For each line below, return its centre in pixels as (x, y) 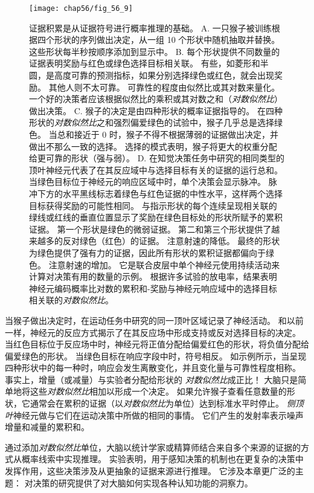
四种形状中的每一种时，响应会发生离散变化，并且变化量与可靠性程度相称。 (153, 368)
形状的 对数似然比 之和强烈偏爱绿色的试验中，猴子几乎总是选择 (152, 122)
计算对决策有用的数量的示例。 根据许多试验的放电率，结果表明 (153, 276)
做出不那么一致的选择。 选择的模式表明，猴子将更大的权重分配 (153, 146)
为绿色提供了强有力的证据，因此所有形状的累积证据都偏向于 (147, 252)
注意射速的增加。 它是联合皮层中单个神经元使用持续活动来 (164, 264)
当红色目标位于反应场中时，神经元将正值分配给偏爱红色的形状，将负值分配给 (157, 344)
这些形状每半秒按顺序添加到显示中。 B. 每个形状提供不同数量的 (155, 51)
